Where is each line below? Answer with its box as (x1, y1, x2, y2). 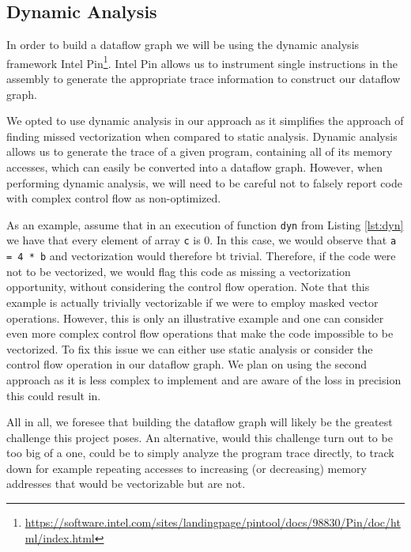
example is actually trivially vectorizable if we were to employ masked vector (6, 293, 379, 310)
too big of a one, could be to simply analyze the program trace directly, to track (6, 444, 394, 461)
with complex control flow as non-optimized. (6, 190, 221, 206)
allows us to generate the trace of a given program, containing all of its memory (6, 143, 393, 160)
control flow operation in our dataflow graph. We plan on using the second (6, 356, 368, 372)
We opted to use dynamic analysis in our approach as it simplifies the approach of (6, 112, 404, 129)
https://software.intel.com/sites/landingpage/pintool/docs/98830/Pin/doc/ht (25, 514, 401, 531)
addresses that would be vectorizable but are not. (6, 475, 246, 492)
